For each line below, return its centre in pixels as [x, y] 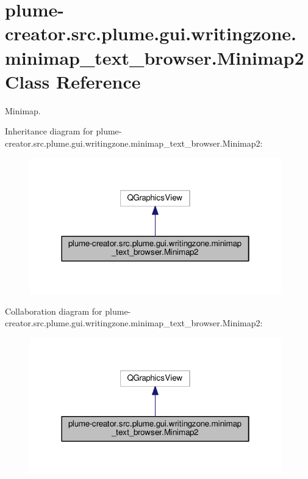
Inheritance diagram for [49, 131]
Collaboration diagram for [54, 311]
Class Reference [73, 81]
